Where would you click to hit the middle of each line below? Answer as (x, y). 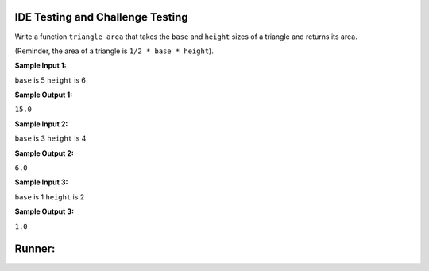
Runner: (35, 249)
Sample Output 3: (44, 211)
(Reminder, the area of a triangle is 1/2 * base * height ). (114, 51)
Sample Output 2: (44, 153)
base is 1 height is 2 (50, 197)
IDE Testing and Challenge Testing (101, 17)
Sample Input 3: (41, 182)
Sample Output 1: (44, 95)
